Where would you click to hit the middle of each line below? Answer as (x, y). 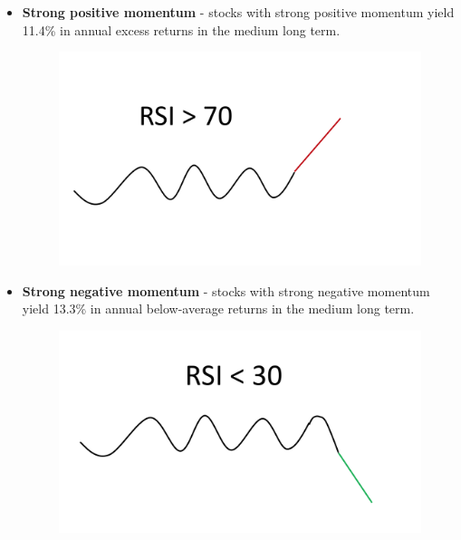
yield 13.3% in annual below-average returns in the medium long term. (218, 309)
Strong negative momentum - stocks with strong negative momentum (226, 290)
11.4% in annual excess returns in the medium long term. (181, 29)
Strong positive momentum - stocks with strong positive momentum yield (238, 12)
